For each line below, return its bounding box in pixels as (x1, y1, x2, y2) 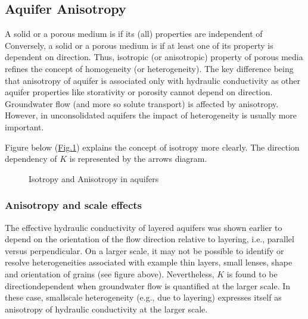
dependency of (5, 152, 57, 165)
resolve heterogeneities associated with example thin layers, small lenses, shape (5, 256, 293, 268)
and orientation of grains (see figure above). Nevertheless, (5, 267, 214, 280)
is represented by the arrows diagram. (69, 152, 207, 165)
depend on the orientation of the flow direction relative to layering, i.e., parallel (5, 233, 294, 245)
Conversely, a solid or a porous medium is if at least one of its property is (5, 39, 273, 51)
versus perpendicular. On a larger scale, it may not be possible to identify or (5, 244, 284, 257)
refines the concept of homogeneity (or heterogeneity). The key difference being (5, 62, 294, 74)
